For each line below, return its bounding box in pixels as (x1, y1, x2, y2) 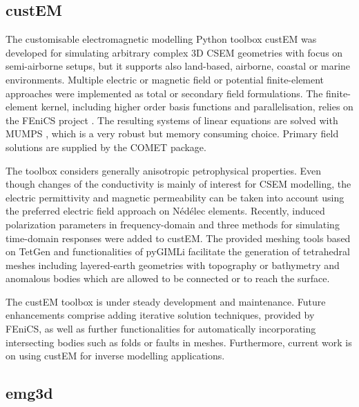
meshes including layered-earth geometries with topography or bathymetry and (6, 257, 340, 272)
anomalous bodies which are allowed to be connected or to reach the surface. (6, 271, 330, 286)
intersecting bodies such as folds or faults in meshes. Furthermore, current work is (6, 335, 352, 349)
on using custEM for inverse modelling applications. (6, 348, 225, 363)
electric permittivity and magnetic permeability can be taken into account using (6, 190, 345, 204)
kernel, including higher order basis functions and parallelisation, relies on (41, 99, 353, 114)
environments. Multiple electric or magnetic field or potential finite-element (6, 72, 324, 86)
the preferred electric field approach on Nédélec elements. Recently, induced (6, 203, 325, 218)
